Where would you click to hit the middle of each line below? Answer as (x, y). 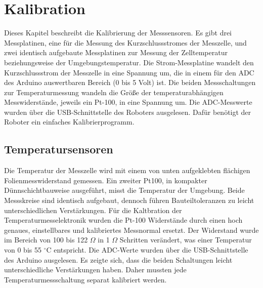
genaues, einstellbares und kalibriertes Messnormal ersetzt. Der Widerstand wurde (131, 230)
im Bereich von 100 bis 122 (46, 240)
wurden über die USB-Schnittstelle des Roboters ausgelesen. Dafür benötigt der (128, 112)
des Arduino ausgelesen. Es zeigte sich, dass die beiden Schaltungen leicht (118, 259)
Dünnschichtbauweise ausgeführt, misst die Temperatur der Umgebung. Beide (124, 190)
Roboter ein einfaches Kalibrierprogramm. (69, 122)
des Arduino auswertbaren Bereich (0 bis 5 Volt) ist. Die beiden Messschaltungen (130, 82)
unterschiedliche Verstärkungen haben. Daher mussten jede (95, 270)
